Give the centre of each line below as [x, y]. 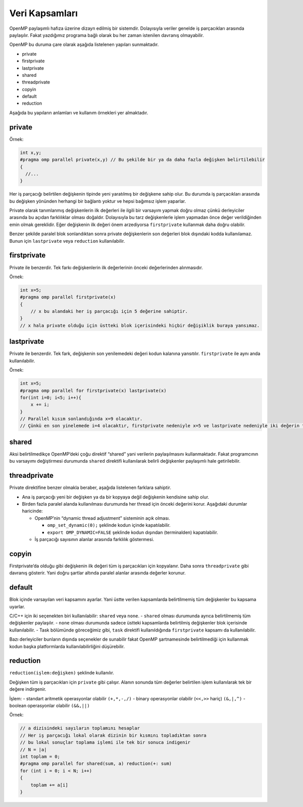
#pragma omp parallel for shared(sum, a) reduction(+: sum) [96, 764]
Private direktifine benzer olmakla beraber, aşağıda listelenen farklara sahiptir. [90, 487]
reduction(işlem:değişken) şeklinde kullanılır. [62, 673]
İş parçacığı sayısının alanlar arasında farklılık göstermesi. [94, 539]
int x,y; [31, 152]
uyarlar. [17, 606]
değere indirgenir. [28, 689]
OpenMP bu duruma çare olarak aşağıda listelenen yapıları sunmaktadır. [84, 44]
